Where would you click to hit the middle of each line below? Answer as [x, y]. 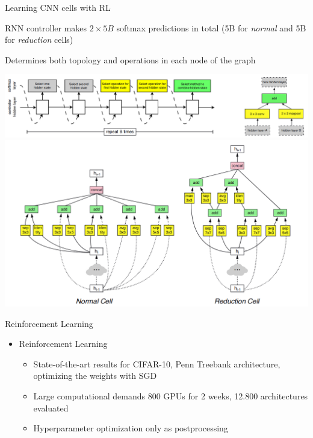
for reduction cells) [39, 40]
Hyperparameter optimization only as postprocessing [131, 428]
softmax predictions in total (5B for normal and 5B [211, 27]
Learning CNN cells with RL [58, 7]
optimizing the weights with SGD [95, 376]
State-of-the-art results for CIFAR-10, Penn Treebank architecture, [157, 363]
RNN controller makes [46, 27]
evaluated [51, 408]
